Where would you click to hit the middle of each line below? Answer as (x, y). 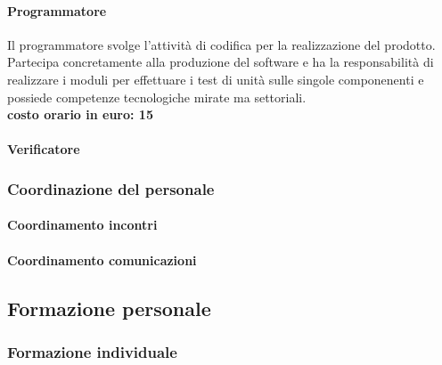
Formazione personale (109, 308)
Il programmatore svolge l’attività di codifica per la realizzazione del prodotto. (221, 44)
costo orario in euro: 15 (80, 114)
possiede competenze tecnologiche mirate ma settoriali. (157, 97)
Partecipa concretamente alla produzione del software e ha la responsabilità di (221, 62)
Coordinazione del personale (111, 188)
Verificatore (44, 149)
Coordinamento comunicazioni (102, 260)
